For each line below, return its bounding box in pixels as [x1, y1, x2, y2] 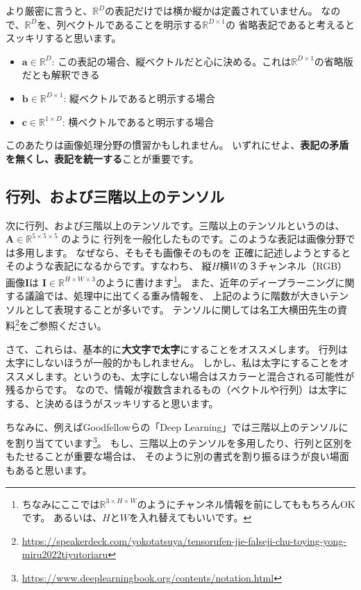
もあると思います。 [6, 463, 92, 477]
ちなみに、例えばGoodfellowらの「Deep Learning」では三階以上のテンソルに [6, 419, 349, 434]
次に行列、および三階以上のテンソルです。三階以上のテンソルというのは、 [6, 218, 345, 232]
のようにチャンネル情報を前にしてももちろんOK [137, 496, 355, 511]
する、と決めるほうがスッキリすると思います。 [6, 395, 219, 410]
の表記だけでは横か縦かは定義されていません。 [105, 3, 318, 17]
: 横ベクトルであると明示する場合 [62, 114, 215, 129]
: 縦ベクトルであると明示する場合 [63, 90, 215, 105]
